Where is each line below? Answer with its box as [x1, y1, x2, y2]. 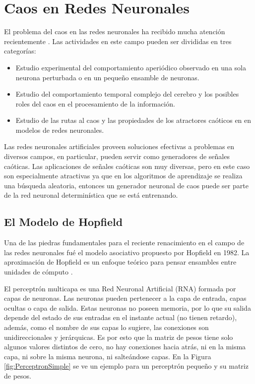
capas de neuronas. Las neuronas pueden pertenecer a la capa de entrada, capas [4, 293, 247, 303]
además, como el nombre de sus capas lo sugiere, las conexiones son [4, 322, 209, 332]
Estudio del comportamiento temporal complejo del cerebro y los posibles [15, 89, 239, 99]
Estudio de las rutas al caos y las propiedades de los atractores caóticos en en [15, 115, 252, 125]
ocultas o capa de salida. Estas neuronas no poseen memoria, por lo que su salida [4, 302, 251, 313]
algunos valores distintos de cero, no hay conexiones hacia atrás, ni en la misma [4, 341, 246, 352]
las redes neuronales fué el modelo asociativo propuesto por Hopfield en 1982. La [4, 247, 250, 257]
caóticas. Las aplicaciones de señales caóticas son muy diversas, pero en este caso [4, 161, 250, 171]
